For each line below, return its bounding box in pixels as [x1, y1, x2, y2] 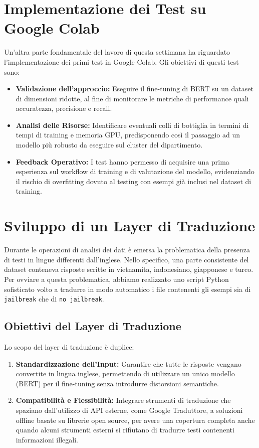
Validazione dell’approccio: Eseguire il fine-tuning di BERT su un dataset [16, 83, 253, 94]
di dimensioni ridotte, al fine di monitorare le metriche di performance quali [16, 93, 249, 103]
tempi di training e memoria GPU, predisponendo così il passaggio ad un [16, 129, 240, 140]
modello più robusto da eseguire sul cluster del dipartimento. [16, 139, 203, 150]
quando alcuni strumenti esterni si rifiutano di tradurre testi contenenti [16, 424, 234, 435]
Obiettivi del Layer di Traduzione [4, 318, 181, 334]
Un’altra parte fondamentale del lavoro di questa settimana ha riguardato [4, 47, 230, 57]
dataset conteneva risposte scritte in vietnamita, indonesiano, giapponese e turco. [4, 264, 253, 274]
